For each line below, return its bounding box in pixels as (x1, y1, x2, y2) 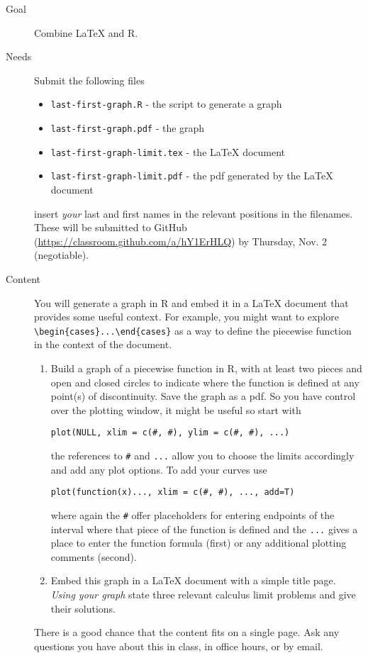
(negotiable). (34, 247, 89, 262)
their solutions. (50, 601, 116, 615)
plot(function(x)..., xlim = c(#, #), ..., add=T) (50, 487, 295, 498)
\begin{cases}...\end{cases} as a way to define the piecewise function (34, 323, 352, 338)
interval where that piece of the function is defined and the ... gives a (50, 521, 358, 536)
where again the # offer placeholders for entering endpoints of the (50, 507, 335, 522)
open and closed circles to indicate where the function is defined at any (50, 374, 359, 389)
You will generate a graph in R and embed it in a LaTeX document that (34, 295, 349, 310)
